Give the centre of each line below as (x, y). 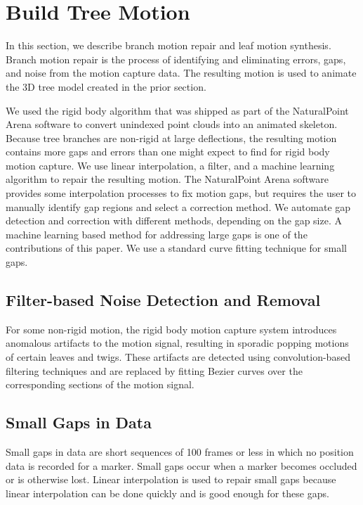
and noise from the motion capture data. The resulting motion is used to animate (181, 73)
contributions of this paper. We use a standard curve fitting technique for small (176, 248)
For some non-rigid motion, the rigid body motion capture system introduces (171, 329)
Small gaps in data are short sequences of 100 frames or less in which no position (180, 452)
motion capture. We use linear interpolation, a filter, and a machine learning (170, 165)
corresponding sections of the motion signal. (100, 384)
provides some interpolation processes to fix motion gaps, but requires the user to (181, 193)
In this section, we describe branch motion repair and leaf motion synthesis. (169, 45)
